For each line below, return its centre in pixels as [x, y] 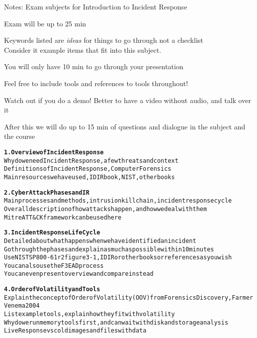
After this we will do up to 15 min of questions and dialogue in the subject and [125, 126]
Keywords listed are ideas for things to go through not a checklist [104, 40]
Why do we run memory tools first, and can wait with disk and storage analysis [116, 322]
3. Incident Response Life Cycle [52, 233]
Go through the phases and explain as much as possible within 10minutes [109, 249]
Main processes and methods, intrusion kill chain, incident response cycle [118, 201]
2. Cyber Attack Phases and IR [47, 192]
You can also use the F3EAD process [54, 266]
